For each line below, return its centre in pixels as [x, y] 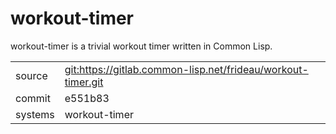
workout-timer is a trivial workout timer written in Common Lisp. [141, 46]
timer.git [84, 82]
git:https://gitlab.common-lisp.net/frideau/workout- [186, 69]
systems [35, 114]
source [31, 75]
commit [33, 98]
